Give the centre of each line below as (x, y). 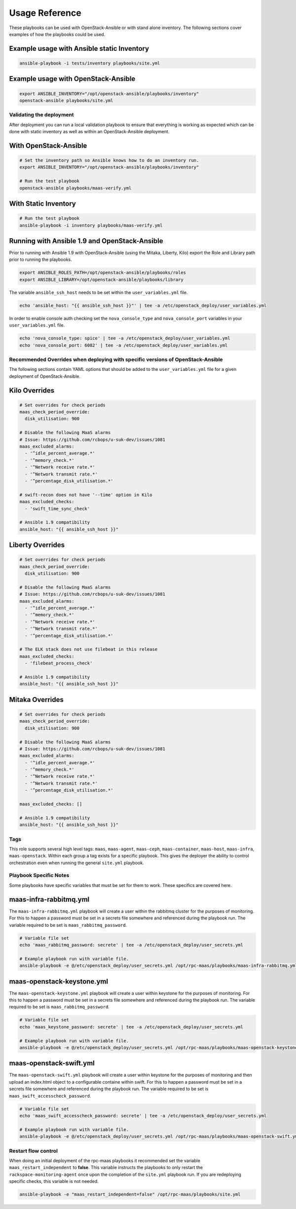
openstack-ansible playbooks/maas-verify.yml (75, 188)
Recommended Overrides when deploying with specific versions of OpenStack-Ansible (116, 359)
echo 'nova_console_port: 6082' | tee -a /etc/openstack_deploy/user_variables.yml (124, 345)
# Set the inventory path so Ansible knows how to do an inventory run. (109, 161)
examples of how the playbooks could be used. (57, 34)
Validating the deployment (41, 115)
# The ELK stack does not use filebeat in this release (89, 649)
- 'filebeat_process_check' (59, 663)
